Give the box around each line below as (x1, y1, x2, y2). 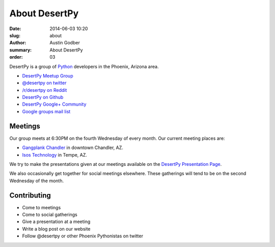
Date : (9, 26, 21, 32)
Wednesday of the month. (9, 178, 64, 184)
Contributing (9, 191, 51, 200)
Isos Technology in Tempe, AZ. (22, 152, 88, 158)
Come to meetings (22, 204, 61, 210)
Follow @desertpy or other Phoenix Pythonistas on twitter (22, 233, 144, 239)
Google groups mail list (22, 108, 71, 114)
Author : (9, 40, 26, 46)
